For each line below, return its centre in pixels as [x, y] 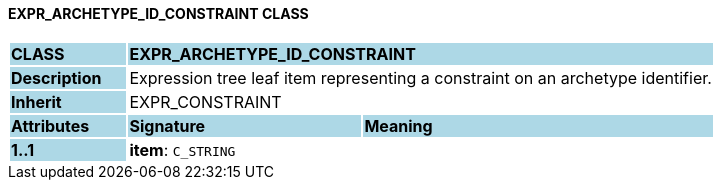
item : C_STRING [182, 149]
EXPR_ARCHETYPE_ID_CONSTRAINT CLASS [158, 13]
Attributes [50, 125]
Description [56, 77]
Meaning [398, 125]
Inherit [36, 101]
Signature [167, 125]
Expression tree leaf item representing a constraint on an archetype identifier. [420, 77]
